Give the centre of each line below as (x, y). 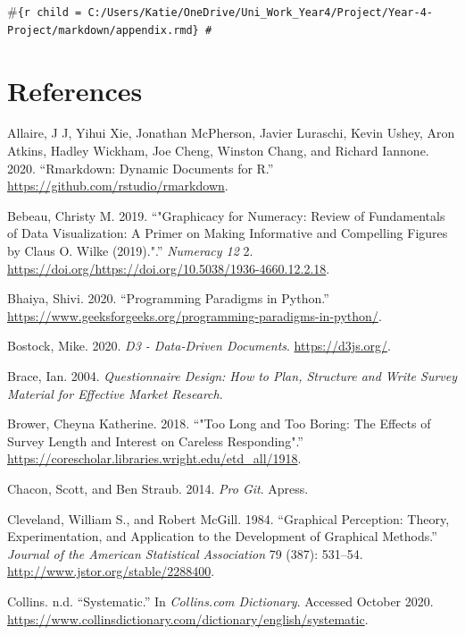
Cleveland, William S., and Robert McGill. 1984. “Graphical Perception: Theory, (228, 518)
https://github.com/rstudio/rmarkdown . (118, 186)
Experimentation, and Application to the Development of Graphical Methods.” (222, 536)
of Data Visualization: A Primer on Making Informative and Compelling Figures (228, 233)
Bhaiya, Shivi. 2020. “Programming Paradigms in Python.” (168, 298)
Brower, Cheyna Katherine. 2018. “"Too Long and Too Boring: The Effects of (219, 423)
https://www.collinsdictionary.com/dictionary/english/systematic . (188, 618)
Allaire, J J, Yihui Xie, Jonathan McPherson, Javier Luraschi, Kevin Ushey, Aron (231, 133)
